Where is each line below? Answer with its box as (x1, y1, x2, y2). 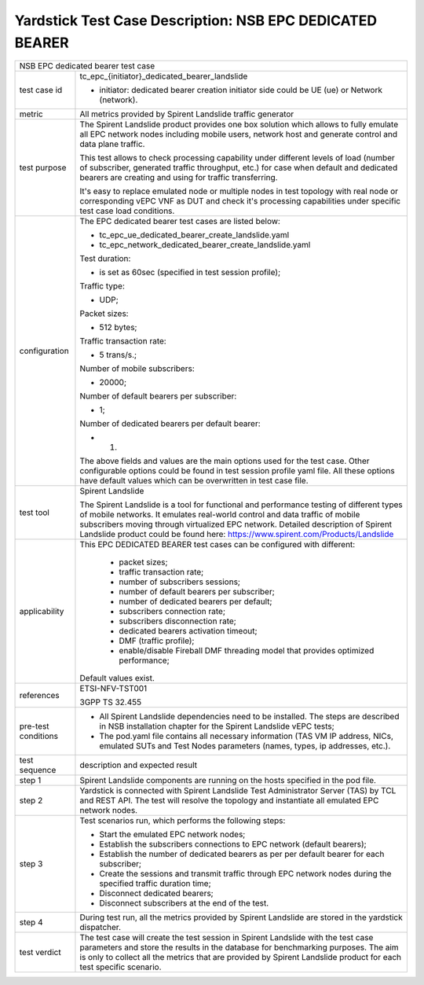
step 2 (19, 795, 43, 806)
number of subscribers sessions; (119, 576, 241, 587)
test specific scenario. (79, 961, 162, 972)
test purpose (19, 162, 67, 173)
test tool (19, 507, 50, 518)
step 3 (19, 858, 43, 869)
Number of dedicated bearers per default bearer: (79, 418, 261, 429)
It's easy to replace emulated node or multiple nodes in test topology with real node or (79, 186, 399, 197)
